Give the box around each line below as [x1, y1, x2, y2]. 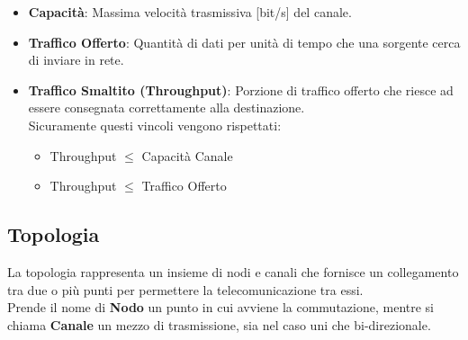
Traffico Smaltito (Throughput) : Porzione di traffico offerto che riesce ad [28, 80, 454, 99]
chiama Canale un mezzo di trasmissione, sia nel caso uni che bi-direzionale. [7, 315, 431, 334]
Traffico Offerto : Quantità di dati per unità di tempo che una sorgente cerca [28, 32, 461, 51]
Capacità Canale [141, 146, 233, 165]
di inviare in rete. [28, 50, 124, 69]
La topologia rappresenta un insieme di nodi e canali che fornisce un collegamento [7, 262, 459, 281]
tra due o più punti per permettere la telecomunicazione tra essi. [7, 280, 364, 299]
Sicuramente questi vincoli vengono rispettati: [28, 115, 282, 134]
